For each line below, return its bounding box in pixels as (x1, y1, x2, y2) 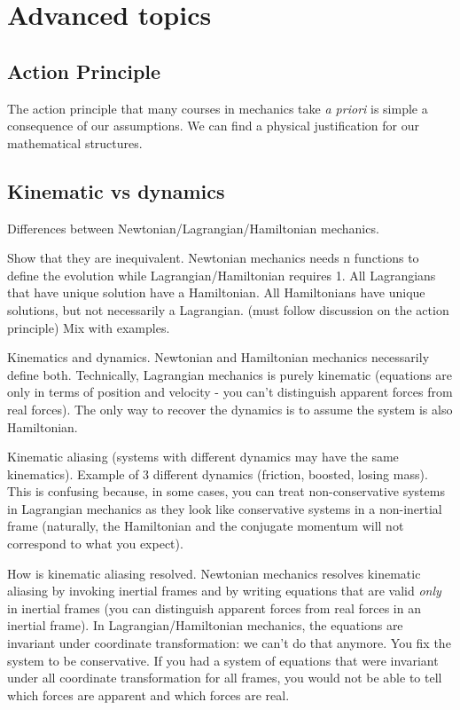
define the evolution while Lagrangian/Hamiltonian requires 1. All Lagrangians (7, 265, 436, 284)
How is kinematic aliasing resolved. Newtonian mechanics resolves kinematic (7, 564, 421, 582)
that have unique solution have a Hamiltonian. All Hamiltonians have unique (7, 283, 425, 302)
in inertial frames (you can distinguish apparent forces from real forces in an (7, 598, 421, 617)
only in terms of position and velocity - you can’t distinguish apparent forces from (7, 383, 453, 401)
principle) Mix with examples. (7, 318, 170, 336)
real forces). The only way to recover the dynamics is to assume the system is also (7, 399, 453, 418)
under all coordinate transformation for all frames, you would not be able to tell (7, 668, 442, 687)
